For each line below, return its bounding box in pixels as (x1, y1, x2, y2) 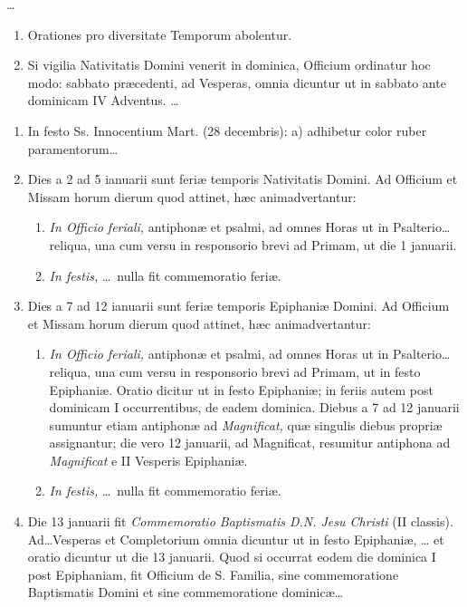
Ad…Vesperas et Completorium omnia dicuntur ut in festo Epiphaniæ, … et (27, 529, 444, 548)
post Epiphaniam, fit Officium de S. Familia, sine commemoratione (27, 564, 399, 583)
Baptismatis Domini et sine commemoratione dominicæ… (27, 583, 344, 602)
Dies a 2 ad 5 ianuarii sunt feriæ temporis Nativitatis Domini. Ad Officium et (27, 169, 458, 188)
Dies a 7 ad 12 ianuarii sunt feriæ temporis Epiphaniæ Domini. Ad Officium (27, 296, 450, 315)
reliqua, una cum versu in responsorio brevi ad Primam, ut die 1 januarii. (49, 235, 457, 254)
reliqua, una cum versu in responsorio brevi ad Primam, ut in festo (49, 361, 421, 381)
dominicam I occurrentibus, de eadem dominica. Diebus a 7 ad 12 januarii (49, 398, 460, 417)
